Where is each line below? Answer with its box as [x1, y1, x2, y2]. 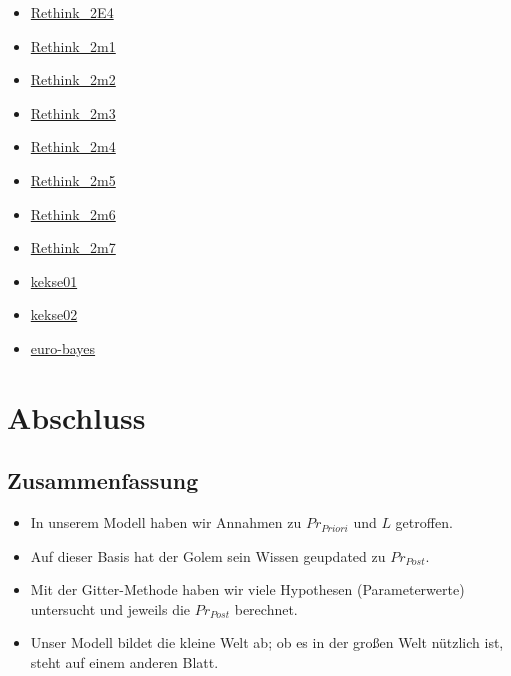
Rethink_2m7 [30, 237, 116, 258]
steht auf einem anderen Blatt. [30, 652, 219, 673]
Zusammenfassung [7, 465, 199, 496]
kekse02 [30, 304, 78, 325]
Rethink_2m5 [30, 169, 116, 190]
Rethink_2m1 [30, 35, 116, 56]
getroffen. [395, 512, 453, 533]
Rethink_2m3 [30, 102, 116, 123]
